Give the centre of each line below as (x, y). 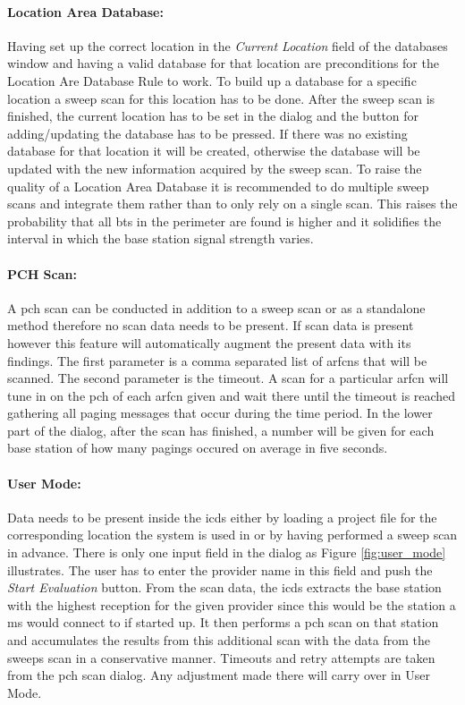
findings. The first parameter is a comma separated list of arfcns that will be (217, 360)
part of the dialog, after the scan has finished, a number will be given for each (221, 430)
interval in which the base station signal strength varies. (161, 238)
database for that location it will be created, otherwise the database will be (214, 151)
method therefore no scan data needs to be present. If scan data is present (211, 325)
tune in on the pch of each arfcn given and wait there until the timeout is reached (232, 395)
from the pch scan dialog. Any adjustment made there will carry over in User (219, 675)
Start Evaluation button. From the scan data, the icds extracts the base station (224, 587)
